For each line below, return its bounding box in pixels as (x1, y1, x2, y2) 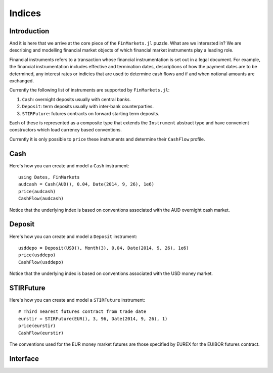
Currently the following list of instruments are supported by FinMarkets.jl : (9, 87, 170, 93)
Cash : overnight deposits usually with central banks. (22, 96, 131, 102)
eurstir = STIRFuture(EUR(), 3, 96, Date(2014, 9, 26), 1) (18, 316, 168, 321)
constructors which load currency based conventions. (9, 127, 122, 133)
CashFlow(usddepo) (18, 259, 64, 265)
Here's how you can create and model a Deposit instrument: (9, 233, 138, 240)
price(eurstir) (18, 323, 56, 329)
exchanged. (9, 78, 34, 84)
